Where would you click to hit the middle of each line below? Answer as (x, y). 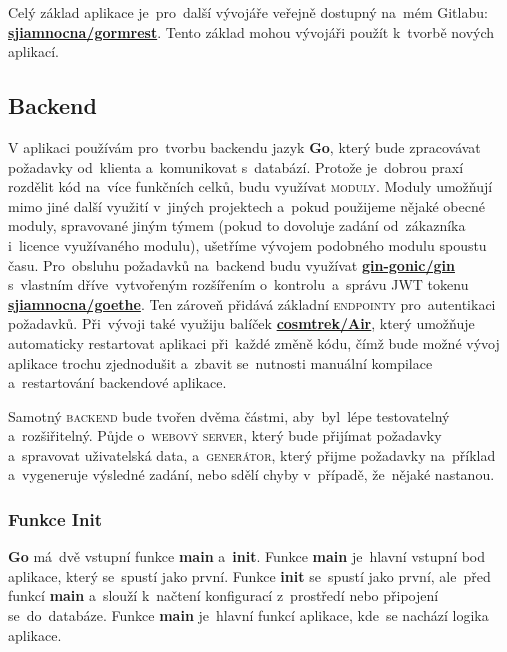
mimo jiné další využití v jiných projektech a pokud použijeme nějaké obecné (246, 205)
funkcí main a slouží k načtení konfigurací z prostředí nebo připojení (223, 595)
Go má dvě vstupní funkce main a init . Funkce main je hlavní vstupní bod (247, 556)
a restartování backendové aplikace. (117, 382)
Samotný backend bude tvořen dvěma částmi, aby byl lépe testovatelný (229, 415)
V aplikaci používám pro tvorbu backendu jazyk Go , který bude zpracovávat (244, 146)
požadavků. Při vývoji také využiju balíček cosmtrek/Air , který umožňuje (241, 323)
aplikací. (33, 51)
